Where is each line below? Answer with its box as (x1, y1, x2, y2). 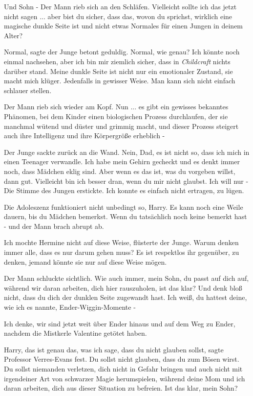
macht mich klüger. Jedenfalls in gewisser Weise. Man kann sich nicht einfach (4, 75, 235, 86)
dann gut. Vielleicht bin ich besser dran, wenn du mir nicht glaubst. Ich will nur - (4, 175, 249, 186)
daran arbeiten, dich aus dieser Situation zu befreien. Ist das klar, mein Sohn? (4, 383, 238, 393)
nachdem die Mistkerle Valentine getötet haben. (4, 328, 147, 338)
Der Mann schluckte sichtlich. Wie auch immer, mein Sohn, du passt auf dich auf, (4, 273, 249, 283)
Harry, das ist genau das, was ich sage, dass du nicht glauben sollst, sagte (4, 344, 224, 354)
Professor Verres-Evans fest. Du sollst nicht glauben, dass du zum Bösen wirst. (4, 354, 239, 364)
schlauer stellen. (4, 85, 52, 95)
